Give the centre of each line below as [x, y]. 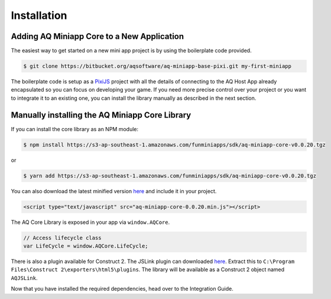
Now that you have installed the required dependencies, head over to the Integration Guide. [122, 289]
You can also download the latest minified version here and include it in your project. [114, 191]
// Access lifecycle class [62, 238]
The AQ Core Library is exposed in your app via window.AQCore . [90, 222]
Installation [39, 15]
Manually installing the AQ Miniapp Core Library [101, 115]
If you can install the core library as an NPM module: [75, 129]
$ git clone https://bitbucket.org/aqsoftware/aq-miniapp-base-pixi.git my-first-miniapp [158, 66]
